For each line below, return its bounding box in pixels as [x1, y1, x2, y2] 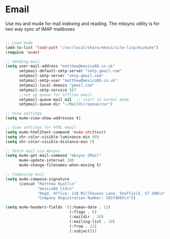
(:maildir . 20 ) [69, 214, 104, 220]
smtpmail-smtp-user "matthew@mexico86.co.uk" [18, 78, 117, 83]
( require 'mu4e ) [5, 50, 40, 55]
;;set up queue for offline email [18, 92, 93, 98]
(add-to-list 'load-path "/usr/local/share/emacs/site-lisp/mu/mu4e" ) [5, 45, 159, 50]
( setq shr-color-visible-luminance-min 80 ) [5, 134, 100, 139]
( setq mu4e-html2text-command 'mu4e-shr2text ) [5, 129, 106, 135]
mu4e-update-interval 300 [18, 158, 74, 163]
